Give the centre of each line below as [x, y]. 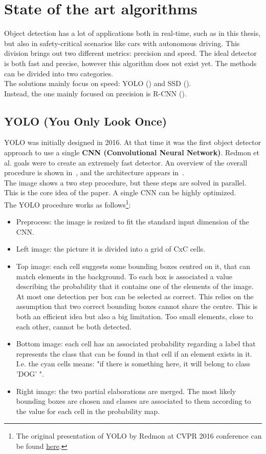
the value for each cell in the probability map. [88, 411]
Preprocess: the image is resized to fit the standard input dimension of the [132, 222]
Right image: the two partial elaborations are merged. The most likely [126, 391]
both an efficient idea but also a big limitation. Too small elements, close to [135, 316]
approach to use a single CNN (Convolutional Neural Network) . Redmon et [132, 152]
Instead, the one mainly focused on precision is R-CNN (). [95, 93]
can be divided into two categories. [59, 73]
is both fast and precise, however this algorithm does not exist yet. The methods [130, 63]
